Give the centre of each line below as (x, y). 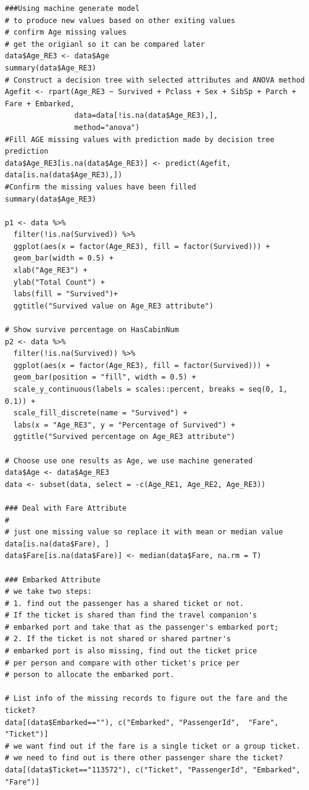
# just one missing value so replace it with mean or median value (144, 532)
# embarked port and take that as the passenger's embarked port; (142, 627)
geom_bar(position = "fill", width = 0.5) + (105, 377)
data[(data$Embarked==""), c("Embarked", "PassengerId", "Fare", (142, 722)
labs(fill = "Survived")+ (66, 294)
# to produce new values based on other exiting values (120, 20)
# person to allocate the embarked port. (90, 675)
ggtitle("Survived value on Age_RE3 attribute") (114, 306)
